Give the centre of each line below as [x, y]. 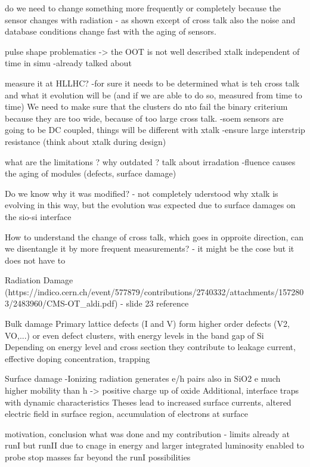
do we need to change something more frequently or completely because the [143, 8]
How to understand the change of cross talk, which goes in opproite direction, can [154, 236]
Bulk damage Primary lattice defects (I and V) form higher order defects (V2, [147, 324]
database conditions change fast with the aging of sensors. [111, 31]
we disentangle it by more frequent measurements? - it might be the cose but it [150, 248]
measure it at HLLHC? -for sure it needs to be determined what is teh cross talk [152, 83]
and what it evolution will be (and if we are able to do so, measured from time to [154, 95]
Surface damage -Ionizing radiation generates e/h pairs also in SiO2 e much [143, 378]
